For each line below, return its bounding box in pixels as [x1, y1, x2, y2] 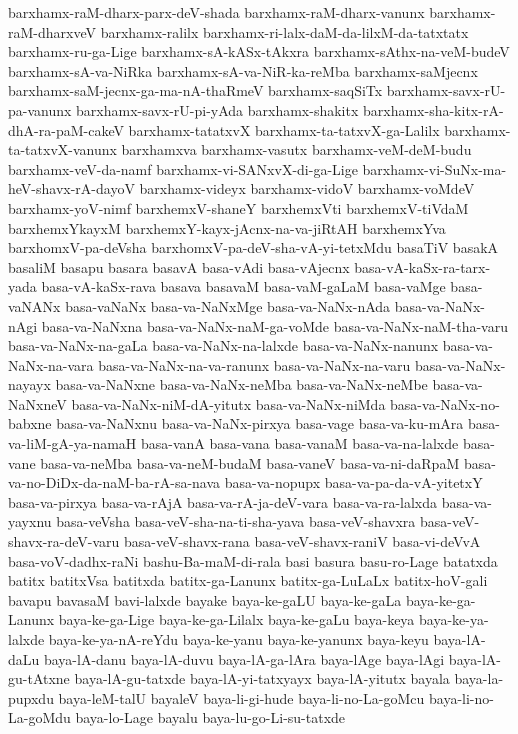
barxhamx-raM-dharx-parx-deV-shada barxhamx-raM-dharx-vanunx [8, 2, 425, 22]
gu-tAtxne [8, 668, 70, 689]
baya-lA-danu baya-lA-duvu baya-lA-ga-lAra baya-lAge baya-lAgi [43, 648, 445, 669]
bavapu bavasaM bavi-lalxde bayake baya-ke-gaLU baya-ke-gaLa [8, 589, 402, 610]
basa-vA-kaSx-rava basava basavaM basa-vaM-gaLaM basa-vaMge [41, 276, 446, 297]
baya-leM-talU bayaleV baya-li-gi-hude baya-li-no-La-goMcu [58, 687, 425, 708]
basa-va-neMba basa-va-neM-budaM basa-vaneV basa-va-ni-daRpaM [40, 452, 460, 473]
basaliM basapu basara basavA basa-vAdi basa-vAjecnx [8, 256, 350, 277]
